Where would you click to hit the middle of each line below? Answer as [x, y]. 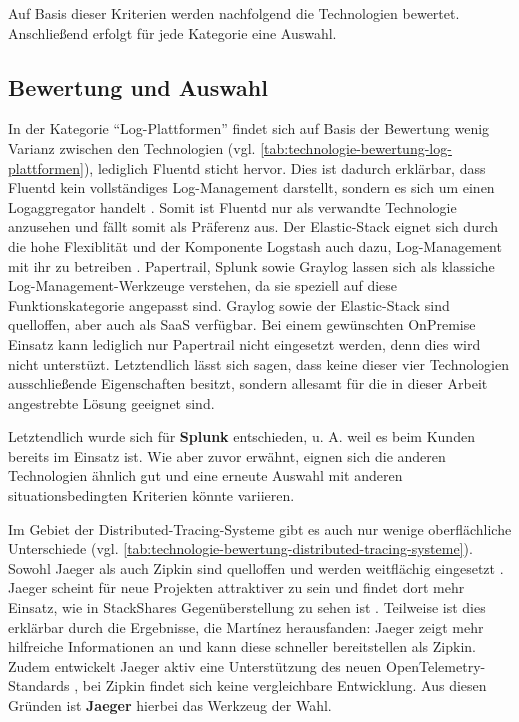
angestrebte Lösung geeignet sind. [111, 402]
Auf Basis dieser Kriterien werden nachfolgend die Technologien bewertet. [234, 13]
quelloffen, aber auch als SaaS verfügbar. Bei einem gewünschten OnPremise [242, 324]
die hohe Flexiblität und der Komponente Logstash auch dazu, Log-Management [255, 245]
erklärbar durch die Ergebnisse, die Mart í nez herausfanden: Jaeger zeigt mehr [246, 626]
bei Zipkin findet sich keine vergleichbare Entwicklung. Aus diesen [284, 685]
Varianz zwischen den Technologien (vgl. [132, 147]
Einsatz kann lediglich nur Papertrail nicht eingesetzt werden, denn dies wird [244, 343]
